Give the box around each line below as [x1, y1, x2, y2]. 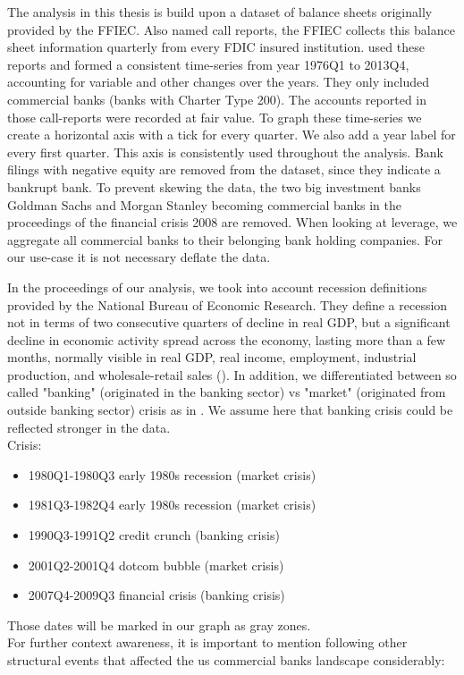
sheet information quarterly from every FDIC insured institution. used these [7, 38, 425, 56]
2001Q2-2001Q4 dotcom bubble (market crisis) [28, 555, 284, 574]
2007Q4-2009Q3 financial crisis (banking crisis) [28, 586, 285, 604]
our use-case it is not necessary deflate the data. [7, 248, 271, 266]
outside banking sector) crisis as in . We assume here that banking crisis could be [7, 401, 453, 419]
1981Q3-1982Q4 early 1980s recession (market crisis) [28, 495, 316, 514]
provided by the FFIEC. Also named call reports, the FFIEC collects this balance [7, 20, 455, 38]
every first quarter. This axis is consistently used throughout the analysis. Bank [7, 142, 443, 161]
